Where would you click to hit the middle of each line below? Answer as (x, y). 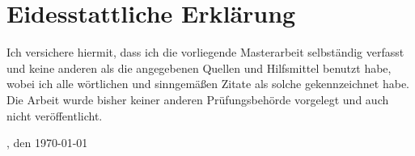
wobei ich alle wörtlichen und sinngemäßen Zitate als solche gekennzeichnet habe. (208, 84)
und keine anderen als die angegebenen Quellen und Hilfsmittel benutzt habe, (199, 67)
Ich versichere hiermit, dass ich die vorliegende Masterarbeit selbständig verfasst (205, 52)
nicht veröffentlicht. (55, 115)
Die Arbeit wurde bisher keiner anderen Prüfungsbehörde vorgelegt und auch (198, 99)
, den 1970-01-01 (47, 143)
